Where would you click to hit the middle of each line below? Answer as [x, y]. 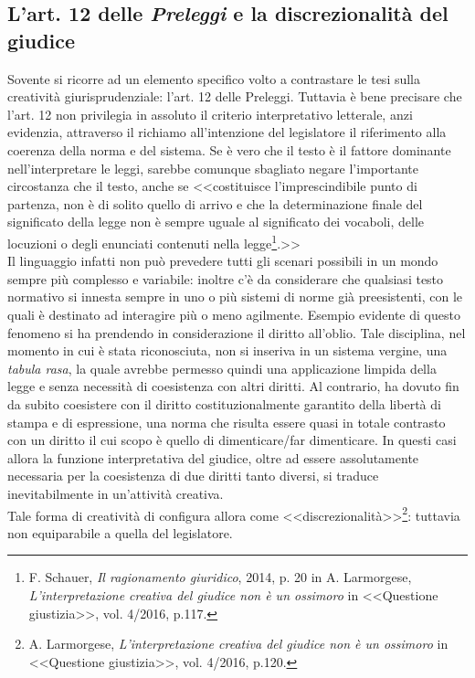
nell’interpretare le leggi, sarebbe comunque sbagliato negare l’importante [213, 168]
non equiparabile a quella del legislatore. [120, 532]
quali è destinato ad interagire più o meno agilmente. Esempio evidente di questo [234, 314]
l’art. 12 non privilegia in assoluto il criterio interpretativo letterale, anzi [210, 114]
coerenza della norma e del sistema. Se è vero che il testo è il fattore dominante [229, 149]
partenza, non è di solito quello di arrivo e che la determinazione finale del [215, 203]
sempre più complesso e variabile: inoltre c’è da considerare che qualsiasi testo [226, 278]
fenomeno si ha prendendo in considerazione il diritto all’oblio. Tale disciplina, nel [237, 332]
